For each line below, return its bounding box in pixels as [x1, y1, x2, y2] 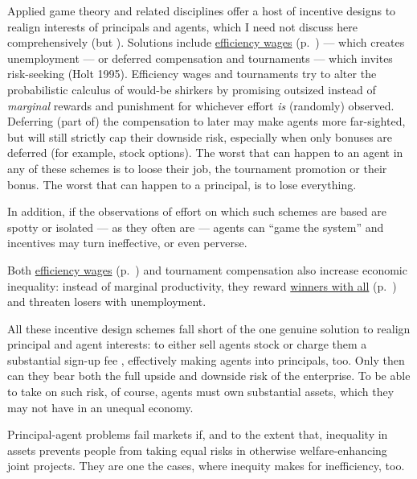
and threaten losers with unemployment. [7, 293, 206, 310]
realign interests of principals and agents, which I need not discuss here [7, 18, 358, 35]
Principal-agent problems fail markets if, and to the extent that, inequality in [7, 426, 388, 443]
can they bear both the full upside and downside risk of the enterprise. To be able [7, 367, 411, 384]
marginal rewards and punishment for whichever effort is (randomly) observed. [7, 97, 395, 114]
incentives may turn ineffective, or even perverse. [7, 234, 247, 251]
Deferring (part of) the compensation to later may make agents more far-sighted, [7, 113, 406, 130]
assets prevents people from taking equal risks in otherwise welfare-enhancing [7, 441, 387, 458]
